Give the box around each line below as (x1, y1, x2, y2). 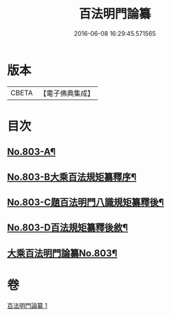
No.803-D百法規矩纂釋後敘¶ (7, 222, 129, 234)
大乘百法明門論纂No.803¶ (7, 247, 118, 259)
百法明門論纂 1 (7, 301, 48, 309)
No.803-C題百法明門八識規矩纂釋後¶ (7, 197, 164, 208)
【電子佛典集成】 (39, 88, 94, 98)
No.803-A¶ (7, 146, 56, 158)
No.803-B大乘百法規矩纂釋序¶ (7, 171, 137, 182)
